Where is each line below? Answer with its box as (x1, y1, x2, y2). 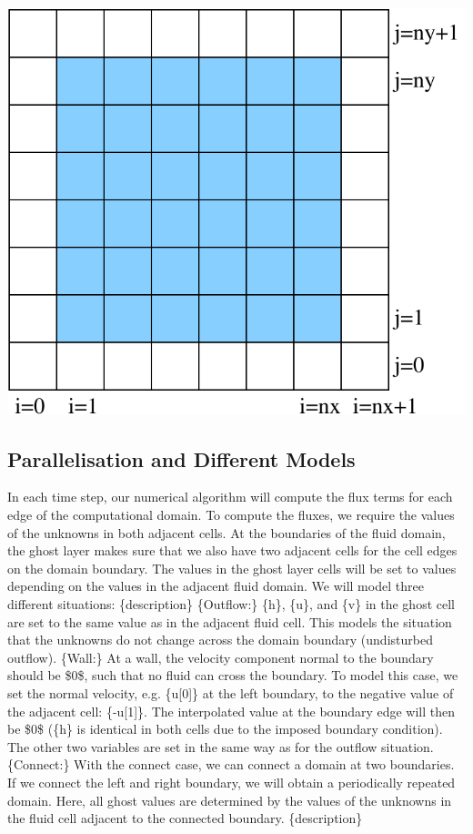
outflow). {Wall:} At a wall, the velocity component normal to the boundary (7, 647, 434, 666)
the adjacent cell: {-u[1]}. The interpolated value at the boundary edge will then (7, 701, 456, 720)
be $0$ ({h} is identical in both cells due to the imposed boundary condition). (7, 719, 443, 738)
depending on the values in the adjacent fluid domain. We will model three (7, 576, 424, 595)
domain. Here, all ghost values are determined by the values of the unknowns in (7, 790, 452, 809)
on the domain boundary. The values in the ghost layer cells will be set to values (7, 558, 457, 577)
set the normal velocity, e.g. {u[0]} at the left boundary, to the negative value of (7, 684, 454, 703)
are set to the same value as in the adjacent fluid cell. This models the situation (7, 612, 452, 631)
